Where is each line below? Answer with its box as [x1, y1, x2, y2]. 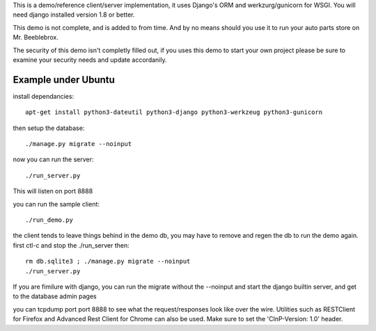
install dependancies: [13, 92, 75, 100]
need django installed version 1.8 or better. [13, 10, 135, 19]
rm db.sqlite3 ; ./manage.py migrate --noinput [25, 257, 191, 266]
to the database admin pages [13, 292, 97, 300]
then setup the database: [13, 124, 85, 132]
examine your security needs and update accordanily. [13, 56, 167, 64]
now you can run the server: [13, 155, 94, 163]
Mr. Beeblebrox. [13, 33, 58, 42]
